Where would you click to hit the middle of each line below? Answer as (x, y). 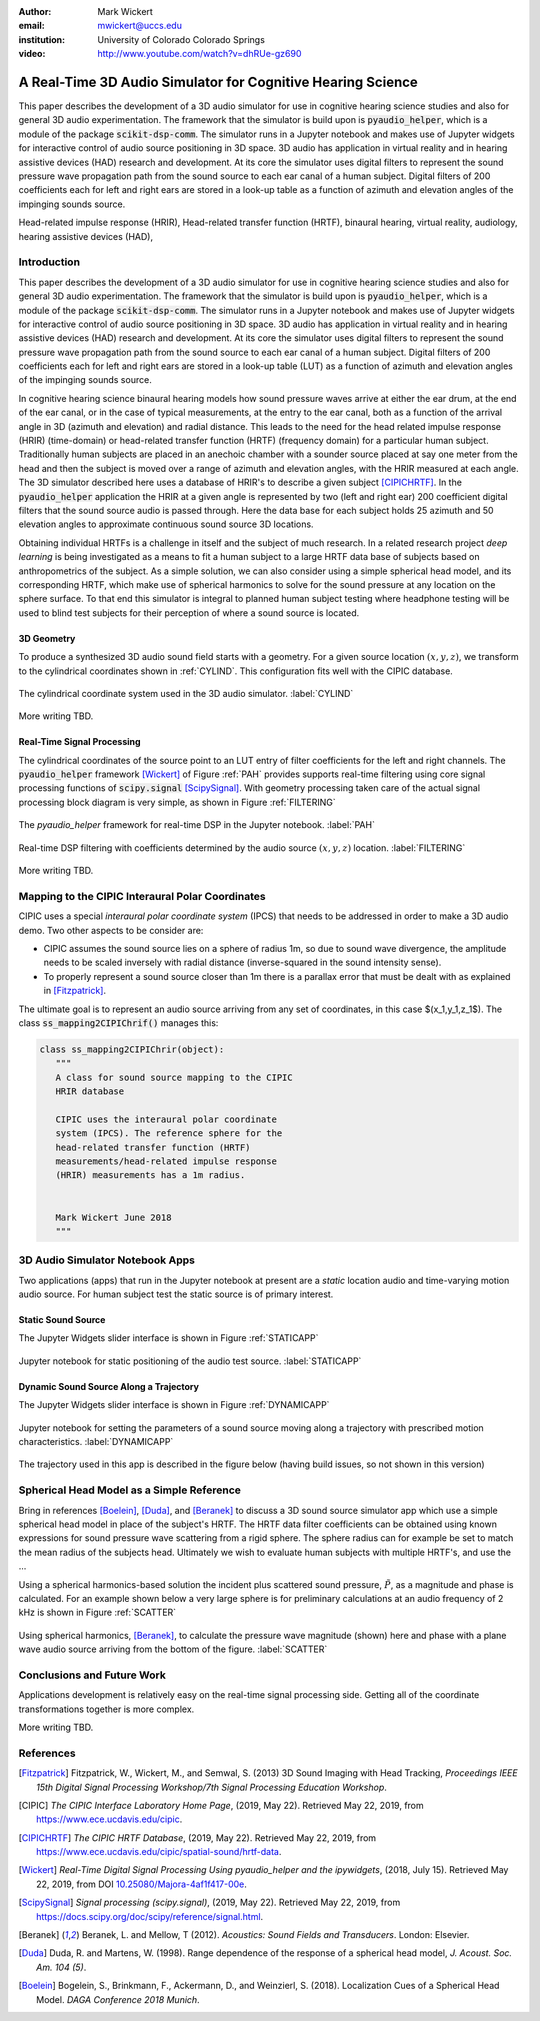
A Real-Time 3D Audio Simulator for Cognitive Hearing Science (218, 81)
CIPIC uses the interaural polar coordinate (166, 1119)
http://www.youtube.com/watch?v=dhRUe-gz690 (199, 54)
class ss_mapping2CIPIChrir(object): (132, 1049)
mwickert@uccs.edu (139, 26)
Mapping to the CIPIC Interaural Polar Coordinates (142, 896)
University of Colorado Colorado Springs (181, 39)
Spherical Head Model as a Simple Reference (130, 1490)
